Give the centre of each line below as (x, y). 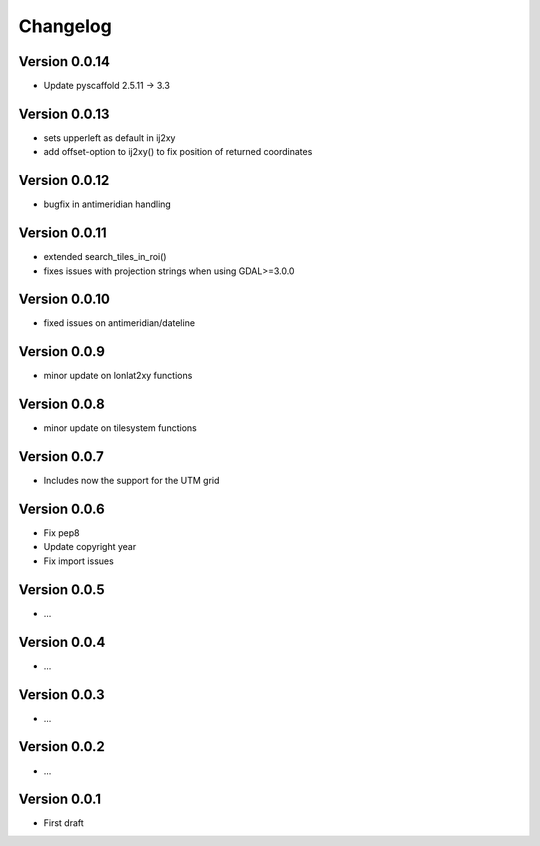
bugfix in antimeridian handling (107, 204)
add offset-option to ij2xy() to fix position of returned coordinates (178, 152)
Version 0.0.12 (64, 180)
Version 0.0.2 (61, 746)
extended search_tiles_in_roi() (105, 257)
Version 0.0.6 (61, 509)
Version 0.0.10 (64, 299)
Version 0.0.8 (61, 404)
